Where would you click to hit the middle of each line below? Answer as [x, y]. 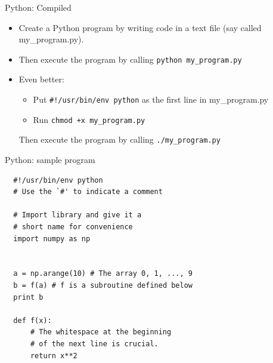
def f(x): [32, 320]
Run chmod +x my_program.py [89, 119]
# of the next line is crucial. [94, 344]
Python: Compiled [38, 7]
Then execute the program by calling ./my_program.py [120, 139]
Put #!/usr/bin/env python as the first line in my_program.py [151, 99]
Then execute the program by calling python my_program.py [130, 59]
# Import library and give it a [77, 215]
